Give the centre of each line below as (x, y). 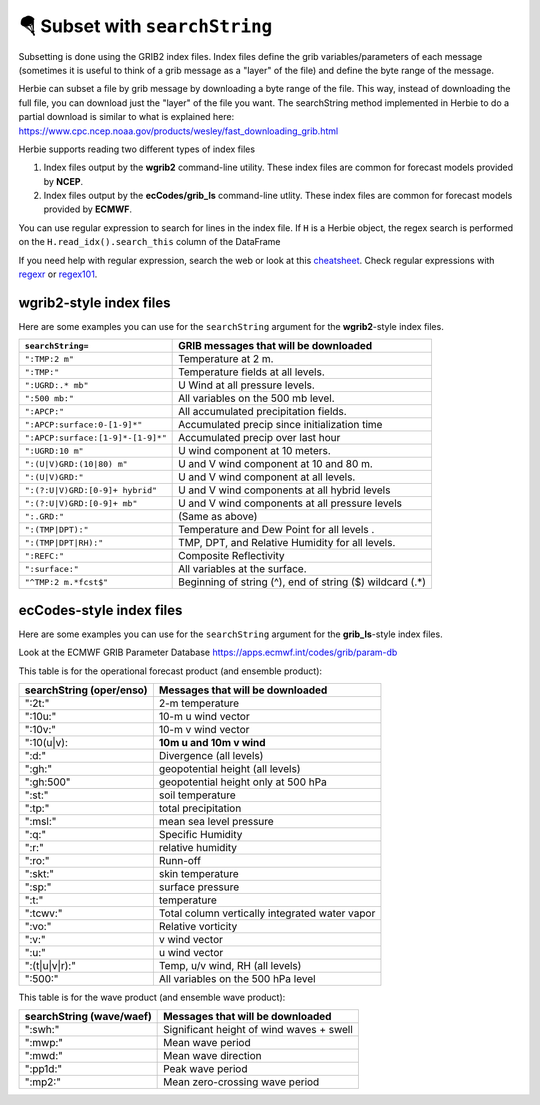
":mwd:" (44, 1056)
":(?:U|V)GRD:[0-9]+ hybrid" (91, 490)
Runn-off (180, 860)
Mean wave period (207, 1043)
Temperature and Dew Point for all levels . (276, 530)
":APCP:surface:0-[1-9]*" (83, 424)
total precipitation (200, 808)
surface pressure (199, 887)
